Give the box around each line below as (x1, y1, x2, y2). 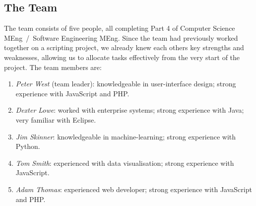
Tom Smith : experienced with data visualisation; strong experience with (15, 157, 234, 168)
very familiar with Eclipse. (15, 114, 96, 125)
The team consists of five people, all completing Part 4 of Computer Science (4, 23, 235, 33)
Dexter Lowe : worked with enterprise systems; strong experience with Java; (15, 105, 244, 115)
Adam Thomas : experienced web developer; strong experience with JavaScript (15, 184, 252, 194)
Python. (15, 141, 40, 151)
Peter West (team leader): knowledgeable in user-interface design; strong (15, 78, 236, 89)
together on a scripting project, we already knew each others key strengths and (4, 42, 244, 53)
